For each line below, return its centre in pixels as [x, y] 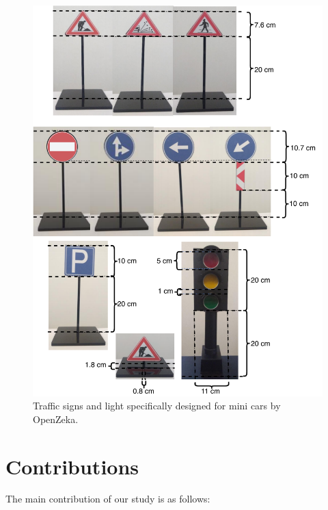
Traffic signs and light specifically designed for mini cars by [157, 406]
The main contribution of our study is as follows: [108, 499]
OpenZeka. [56, 419]
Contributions [72, 466]
